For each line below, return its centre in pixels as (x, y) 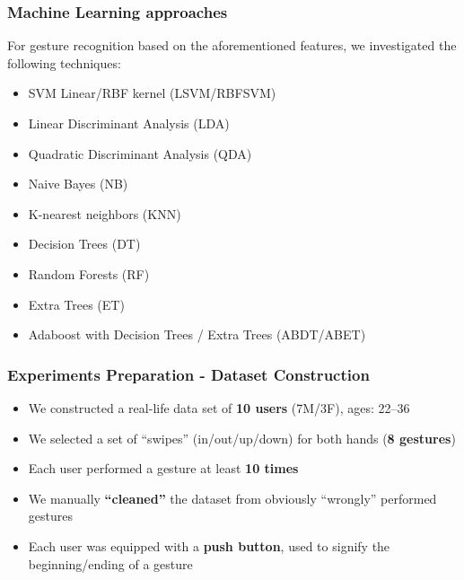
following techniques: (64, 62)
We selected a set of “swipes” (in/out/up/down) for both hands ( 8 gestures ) (242, 438)
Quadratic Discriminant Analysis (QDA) (140, 153)
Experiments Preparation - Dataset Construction (188, 374)
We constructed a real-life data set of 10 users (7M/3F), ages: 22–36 (219, 407)
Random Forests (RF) (89, 273)
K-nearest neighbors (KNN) (105, 213)
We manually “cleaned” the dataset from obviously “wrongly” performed (232, 498)
